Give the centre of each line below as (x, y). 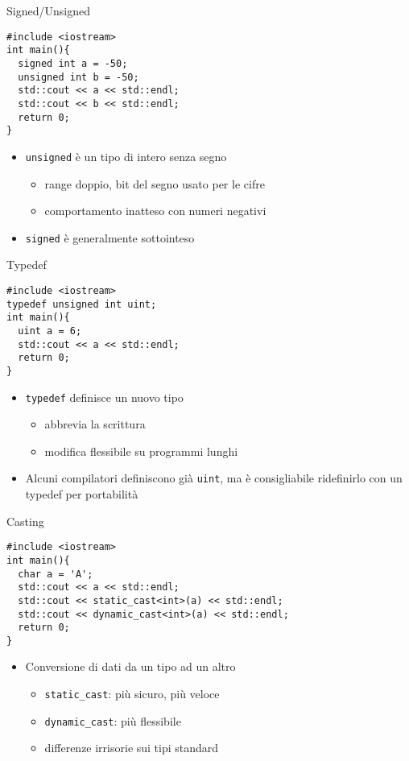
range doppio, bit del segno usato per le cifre (155, 183)
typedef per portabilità (82, 494)
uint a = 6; (50, 331)
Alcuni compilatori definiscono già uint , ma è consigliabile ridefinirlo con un (214, 478)
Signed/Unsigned (48, 10)
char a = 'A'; (56, 574)
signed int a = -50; (73, 63)
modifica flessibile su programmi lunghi (141, 451)
